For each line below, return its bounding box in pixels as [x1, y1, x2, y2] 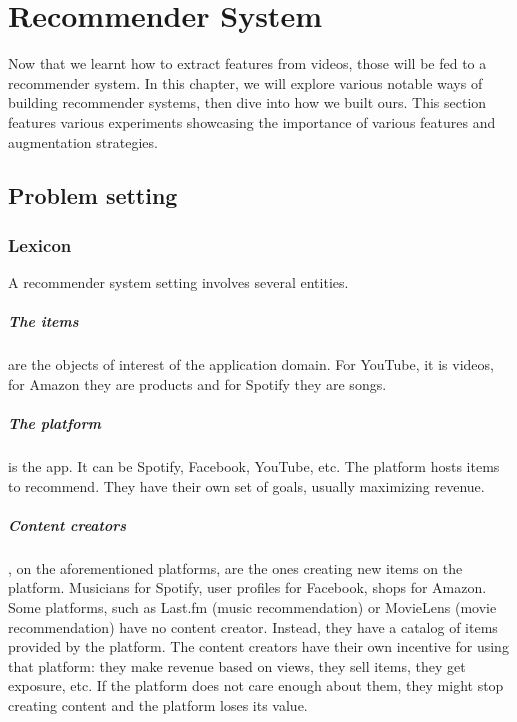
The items [8, 311, 79, 332]
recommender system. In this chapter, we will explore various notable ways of [8, 72, 483, 93]
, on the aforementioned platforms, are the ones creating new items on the [8, 557, 463, 578]
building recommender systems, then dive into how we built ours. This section [8, 92, 487, 113]
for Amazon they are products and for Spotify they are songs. [8, 373, 387, 394]
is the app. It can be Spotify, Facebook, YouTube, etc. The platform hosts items [8, 456, 500, 476]
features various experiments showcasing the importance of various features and [8, 111, 496, 132]
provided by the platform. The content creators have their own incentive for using [8, 636, 509, 657]
